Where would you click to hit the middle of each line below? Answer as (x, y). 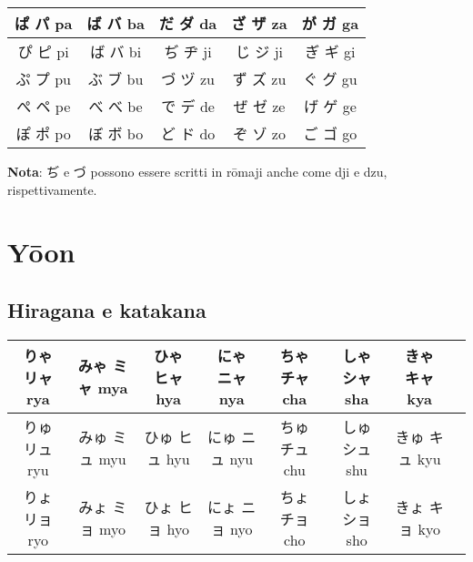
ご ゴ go (330, 133)
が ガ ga (330, 23)
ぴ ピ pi (43, 51)
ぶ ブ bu (116, 79)
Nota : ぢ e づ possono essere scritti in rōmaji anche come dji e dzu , (197, 171)
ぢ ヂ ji (188, 51)
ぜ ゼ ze (259, 106)
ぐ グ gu (330, 79)
